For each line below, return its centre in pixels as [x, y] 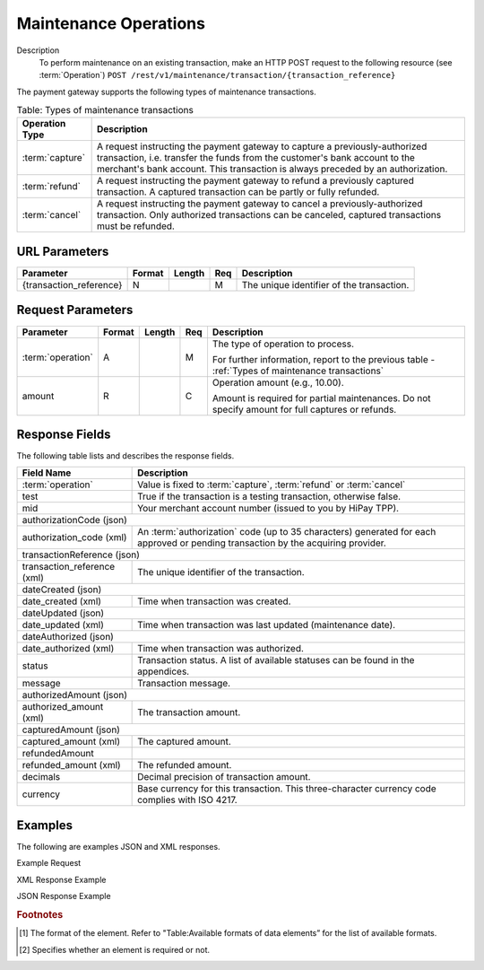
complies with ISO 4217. [187, 800]
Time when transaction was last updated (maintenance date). [267, 625]
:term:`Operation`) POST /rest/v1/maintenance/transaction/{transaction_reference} [217, 75]
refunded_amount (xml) [71, 765]
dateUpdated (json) [63, 613]
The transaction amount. [189, 712]
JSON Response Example [64, 896]
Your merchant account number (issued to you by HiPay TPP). [268, 509]
